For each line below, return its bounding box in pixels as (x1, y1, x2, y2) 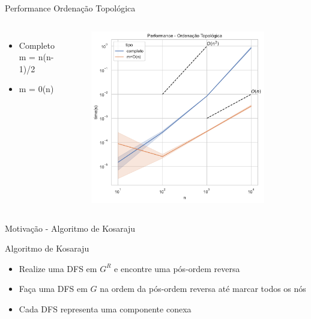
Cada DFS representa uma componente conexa (19, 302, 192, 315)
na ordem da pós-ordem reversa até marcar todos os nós (100, 282, 306, 295)
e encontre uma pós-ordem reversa (114, 262, 240, 274)
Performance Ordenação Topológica (5, 2, 136, 14)
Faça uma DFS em (19, 282, 88, 295)
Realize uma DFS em (19, 262, 97, 274)
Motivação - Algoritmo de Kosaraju (5, 221, 136, 234)
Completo (19, 39, 55, 51)
